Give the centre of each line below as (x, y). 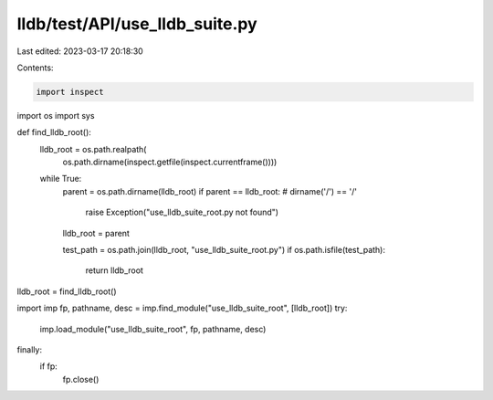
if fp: (49, 366)
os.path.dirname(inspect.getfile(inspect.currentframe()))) (170, 162)
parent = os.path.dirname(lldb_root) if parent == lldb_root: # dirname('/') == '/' (210, 191)
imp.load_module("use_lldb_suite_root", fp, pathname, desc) (153, 329)
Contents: (35, 68)
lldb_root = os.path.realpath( (93, 149)
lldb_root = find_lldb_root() (67, 291)
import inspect (70, 92)
